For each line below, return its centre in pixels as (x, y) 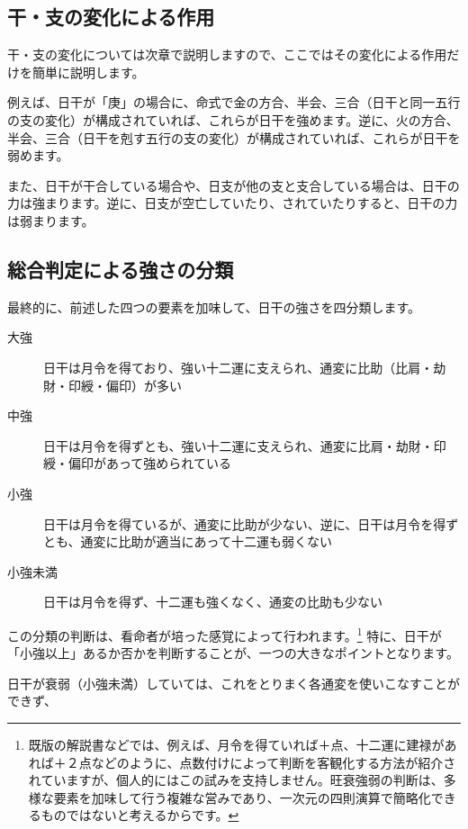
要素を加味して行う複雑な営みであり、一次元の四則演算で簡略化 (242, 797)
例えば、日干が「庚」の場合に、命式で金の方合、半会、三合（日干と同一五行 (234, 102)
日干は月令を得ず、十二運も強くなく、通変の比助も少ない (213, 602)
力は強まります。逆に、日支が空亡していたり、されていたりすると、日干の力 (233, 203)
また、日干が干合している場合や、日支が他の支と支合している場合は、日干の (234, 185)
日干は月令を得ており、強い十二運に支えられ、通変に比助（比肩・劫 (245, 367)
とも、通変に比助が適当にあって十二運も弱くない (188, 541)
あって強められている (168, 463)
